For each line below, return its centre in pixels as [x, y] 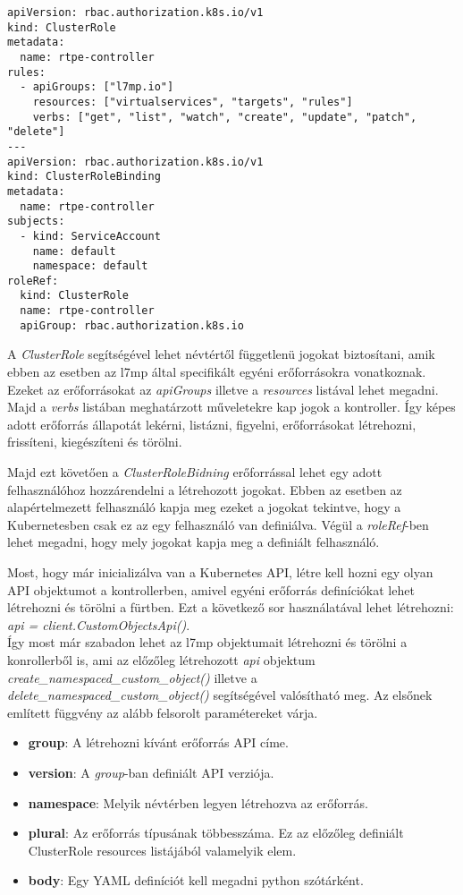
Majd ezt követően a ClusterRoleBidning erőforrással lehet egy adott [195, 472]
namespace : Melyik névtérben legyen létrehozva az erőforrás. [198, 802]
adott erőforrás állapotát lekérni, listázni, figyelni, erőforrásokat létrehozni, [212, 424]
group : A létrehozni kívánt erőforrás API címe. [158, 742]
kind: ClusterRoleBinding [84, 177]
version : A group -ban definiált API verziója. [151, 772]
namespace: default [90, 266]
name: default [74, 251]
